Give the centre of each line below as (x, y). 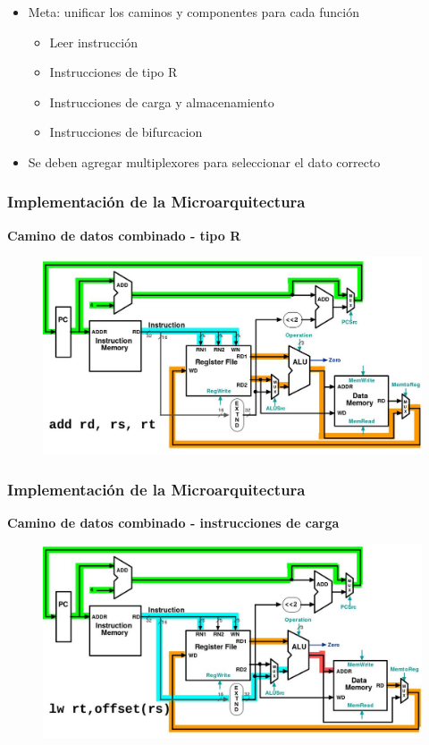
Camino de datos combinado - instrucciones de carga (173, 522)
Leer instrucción (93, 42)
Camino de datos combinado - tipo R (124, 235)
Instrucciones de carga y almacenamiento (162, 102)
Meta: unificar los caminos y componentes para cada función (193, 12)
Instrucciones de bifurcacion (126, 132)
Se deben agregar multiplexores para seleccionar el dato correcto (204, 161)
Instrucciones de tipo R (114, 72)
